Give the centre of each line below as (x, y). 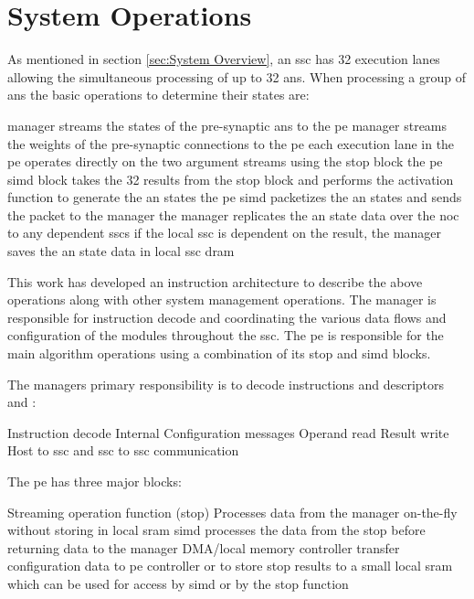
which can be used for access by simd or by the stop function (178, 583)
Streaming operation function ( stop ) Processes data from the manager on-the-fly (232, 512)
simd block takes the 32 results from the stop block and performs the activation (231, 179)
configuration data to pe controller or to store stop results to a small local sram (230, 566)
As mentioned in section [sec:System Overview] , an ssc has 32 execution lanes (224, 59)
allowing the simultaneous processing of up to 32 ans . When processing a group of (237, 76)
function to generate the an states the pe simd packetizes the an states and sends (235, 197)
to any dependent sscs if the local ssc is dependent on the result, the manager (225, 233)
